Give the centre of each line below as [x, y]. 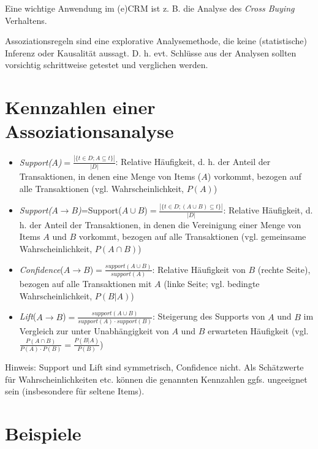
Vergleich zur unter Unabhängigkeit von [94, 330]
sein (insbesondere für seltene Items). [75, 391]
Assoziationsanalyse [89, 131]
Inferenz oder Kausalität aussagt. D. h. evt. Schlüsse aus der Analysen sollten [151, 52]
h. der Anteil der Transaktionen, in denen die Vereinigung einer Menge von [160, 224]
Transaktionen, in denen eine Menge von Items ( [110, 176]
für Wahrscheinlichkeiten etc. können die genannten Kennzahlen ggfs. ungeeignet [156, 379]
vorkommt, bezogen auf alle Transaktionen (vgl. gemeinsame [192, 236]
